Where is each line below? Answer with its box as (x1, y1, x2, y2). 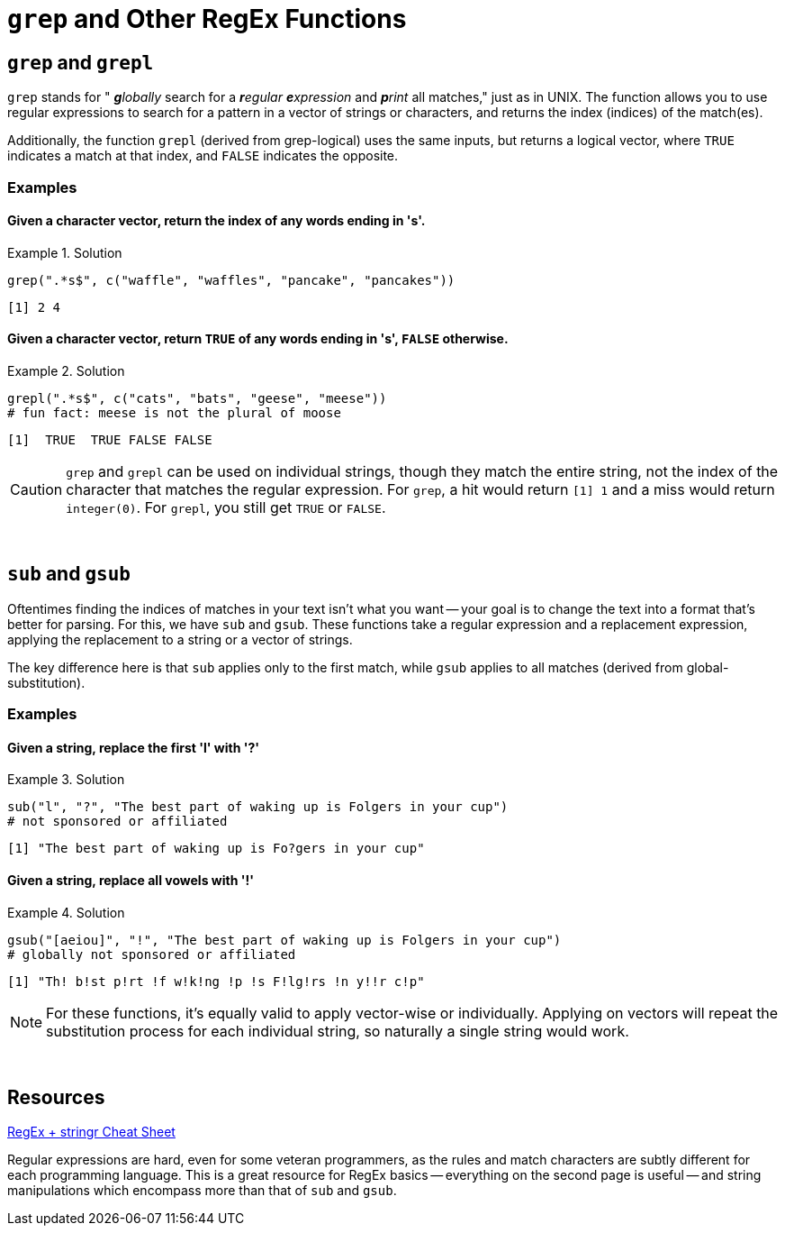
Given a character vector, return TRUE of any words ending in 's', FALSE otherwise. (7, 331, 509, 347)
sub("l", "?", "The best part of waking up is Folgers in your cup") (7, 799, 509, 815)
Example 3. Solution (7, 772, 125, 788)
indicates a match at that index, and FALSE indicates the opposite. (7, 148, 399, 164)
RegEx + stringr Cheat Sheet (7, 1124, 176, 1140)
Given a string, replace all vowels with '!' (7, 872, 254, 889)
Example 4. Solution (7, 904, 125, 920)
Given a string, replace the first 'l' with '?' (7, 739, 260, 755)
